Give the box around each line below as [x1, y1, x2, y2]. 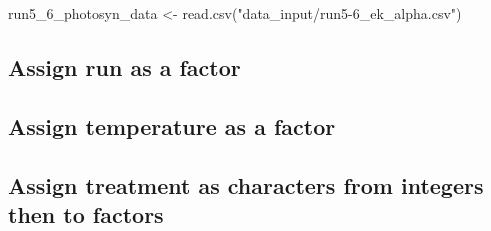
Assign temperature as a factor [8, 110, 336, 141]
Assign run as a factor [8, 51, 241, 82]
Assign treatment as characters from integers [8, 169, 484, 200]
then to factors [8, 198, 164, 229]
